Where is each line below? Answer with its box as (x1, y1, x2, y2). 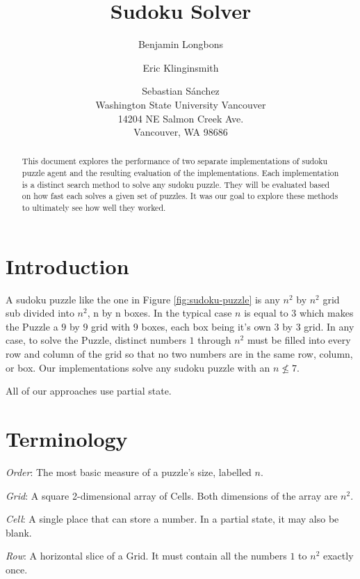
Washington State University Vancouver (95, 97, 266, 111)
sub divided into (6, 306, 74, 320)
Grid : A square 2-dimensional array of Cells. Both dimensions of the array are (6, 488, 338, 502)
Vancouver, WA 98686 (133, 125, 228, 139)
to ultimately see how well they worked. (22, 202, 166, 214)
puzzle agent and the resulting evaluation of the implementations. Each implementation (22, 167, 339, 179)
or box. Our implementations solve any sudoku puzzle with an (6, 360, 270, 374)
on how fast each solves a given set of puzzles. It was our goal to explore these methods (22, 190, 338, 202)
